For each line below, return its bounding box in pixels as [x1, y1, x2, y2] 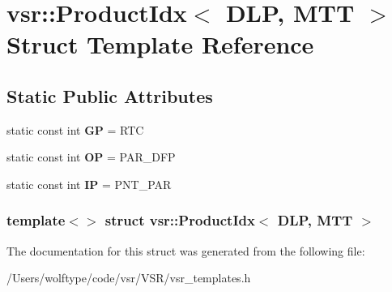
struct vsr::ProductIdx [104, 210, 255, 230]
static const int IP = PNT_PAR [6, 175, 172, 192]
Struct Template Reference [6, 28, 314, 61]
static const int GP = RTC [6, 121, 144, 138]
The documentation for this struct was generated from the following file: [6, 242, 365, 259]
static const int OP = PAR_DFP [6, 148, 176, 165]
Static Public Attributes [6, 83, 213, 108]
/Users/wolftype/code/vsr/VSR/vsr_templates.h [6, 269, 251, 286]
